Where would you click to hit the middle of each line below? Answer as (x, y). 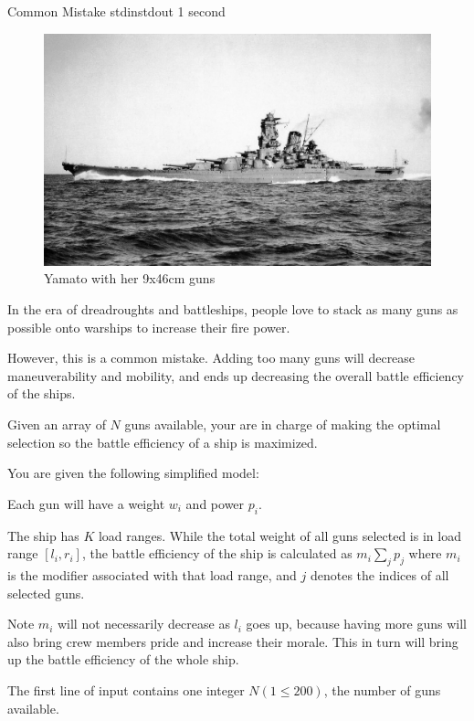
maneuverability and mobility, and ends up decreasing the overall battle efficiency (236, 375)
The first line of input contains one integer (126, 689)
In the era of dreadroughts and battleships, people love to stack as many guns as (233, 309)
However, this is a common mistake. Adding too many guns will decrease (211, 358)
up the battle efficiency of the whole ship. (123, 659)
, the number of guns (382, 689)
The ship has (43, 535)
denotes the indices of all (379, 574)
